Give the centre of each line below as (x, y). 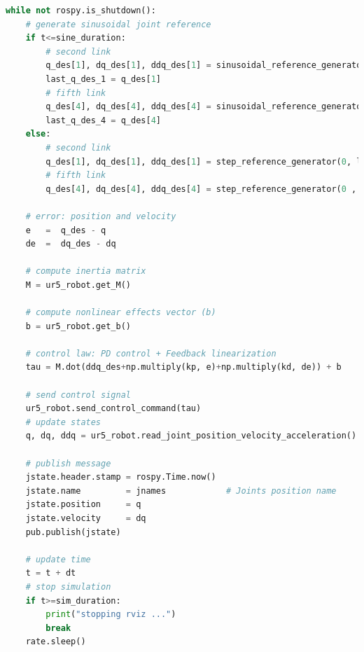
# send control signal (78, 395)
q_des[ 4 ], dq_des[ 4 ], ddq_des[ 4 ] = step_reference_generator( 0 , (201, 189)
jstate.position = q (83, 505)
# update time (58, 559)
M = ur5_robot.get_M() (78, 285)
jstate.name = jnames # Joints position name (181, 491)
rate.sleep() (56, 642)
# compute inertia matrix (86, 271)
